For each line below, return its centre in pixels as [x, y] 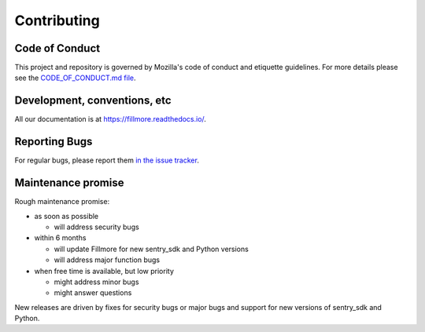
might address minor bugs [96, 282]
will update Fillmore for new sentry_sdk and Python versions [152, 249]
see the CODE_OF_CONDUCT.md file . [75, 78]
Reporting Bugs [54, 142]
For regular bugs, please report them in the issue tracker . [107, 160]
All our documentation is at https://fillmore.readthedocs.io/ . [110, 119]
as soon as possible [67, 216]
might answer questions [93, 293]
